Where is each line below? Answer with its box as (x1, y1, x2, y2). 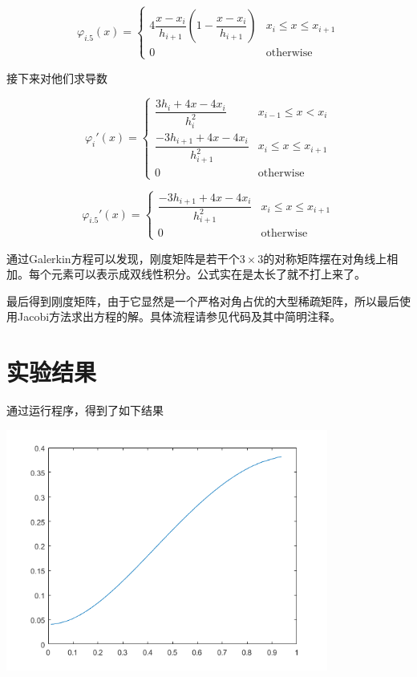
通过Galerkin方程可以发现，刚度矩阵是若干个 (6, 249, 240, 266)
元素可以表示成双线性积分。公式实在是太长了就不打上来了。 (51, 266, 366, 282)
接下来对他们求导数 (6, 69, 107, 86)
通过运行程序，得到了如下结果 (6, 402, 164, 419)
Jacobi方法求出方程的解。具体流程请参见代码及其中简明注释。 (17, 308, 342, 325)
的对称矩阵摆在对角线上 (263, 249, 387, 266)
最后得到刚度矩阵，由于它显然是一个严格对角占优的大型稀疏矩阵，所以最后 (6, 292, 399, 309)
